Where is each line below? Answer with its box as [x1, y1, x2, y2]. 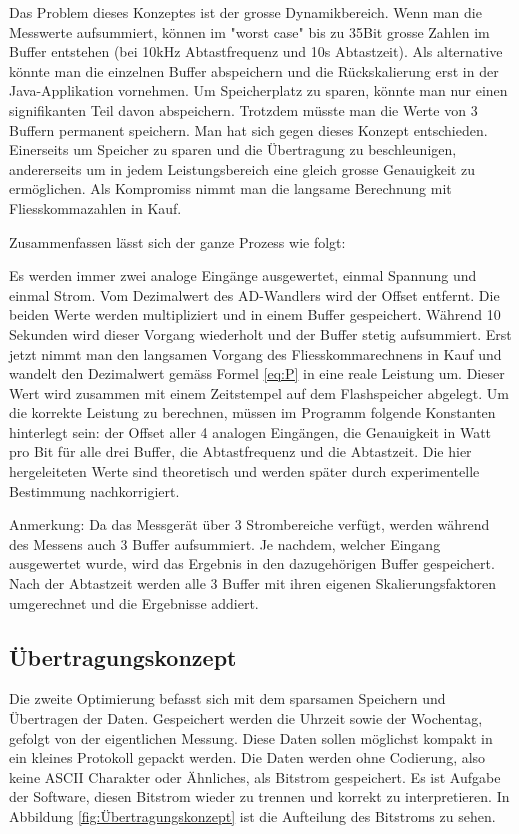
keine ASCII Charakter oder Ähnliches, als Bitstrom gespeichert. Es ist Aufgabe [9, 766, 501, 787]
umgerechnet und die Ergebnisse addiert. [9, 592, 259, 613]
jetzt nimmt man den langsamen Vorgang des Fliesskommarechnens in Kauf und [9, 343, 502, 364]
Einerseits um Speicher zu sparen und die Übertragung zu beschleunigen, [9, 139, 457, 160]
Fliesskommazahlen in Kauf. [9, 197, 182, 218]
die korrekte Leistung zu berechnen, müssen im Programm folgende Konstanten [9, 402, 496, 423]
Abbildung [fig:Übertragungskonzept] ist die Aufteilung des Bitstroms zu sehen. [9, 805, 496, 826]
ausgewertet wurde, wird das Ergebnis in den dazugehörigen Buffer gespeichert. [9, 553, 495, 574]
